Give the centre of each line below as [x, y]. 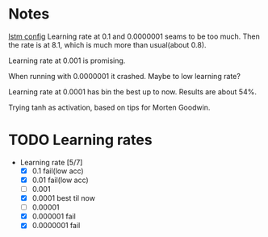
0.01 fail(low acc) [60, 180]
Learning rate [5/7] [51, 162]
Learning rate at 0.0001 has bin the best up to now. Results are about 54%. [132, 91]
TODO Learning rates [80, 140]
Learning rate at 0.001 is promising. [67, 60]
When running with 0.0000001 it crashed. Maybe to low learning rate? [124, 76]
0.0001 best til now [63, 198]
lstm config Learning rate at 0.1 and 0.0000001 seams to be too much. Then [134, 36]
